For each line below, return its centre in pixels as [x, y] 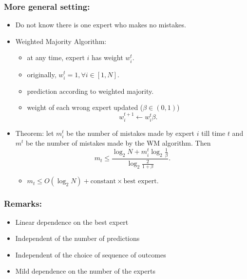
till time [213, 133]
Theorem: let [35, 133]
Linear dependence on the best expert [72, 222]
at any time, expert [56, 57]
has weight [107, 57]
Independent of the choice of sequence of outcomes [91, 254]
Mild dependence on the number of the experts [85, 271]
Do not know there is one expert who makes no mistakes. [101, 25]
